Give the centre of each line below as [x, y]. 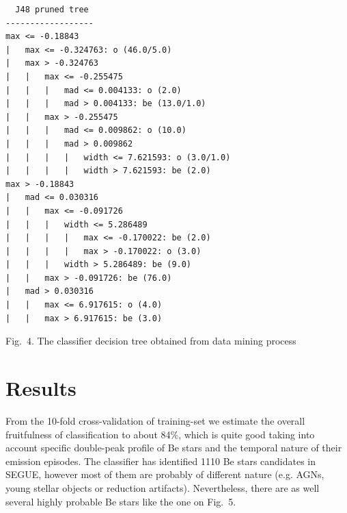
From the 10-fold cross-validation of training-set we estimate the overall [155, 420]
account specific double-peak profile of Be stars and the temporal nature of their [174, 448]
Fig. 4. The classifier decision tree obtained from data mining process [151, 341]
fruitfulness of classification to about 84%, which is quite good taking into [160, 434]
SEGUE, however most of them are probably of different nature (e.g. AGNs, [165, 474]
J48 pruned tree [52, 10]
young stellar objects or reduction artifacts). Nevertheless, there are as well [163, 487]
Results [41, 388]
